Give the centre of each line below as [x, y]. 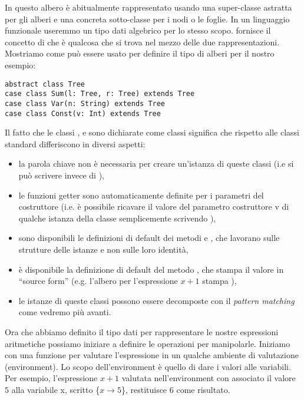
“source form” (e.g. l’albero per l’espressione [98, 281]
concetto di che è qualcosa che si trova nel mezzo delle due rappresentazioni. [142, 42]
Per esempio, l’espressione [51, 378]
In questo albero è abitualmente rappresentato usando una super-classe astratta [148, 7]
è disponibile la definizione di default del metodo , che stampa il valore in [151, 269]
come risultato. [203, 389]
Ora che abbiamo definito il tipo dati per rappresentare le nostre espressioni [142, 331]
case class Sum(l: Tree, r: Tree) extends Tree [100, 94]
